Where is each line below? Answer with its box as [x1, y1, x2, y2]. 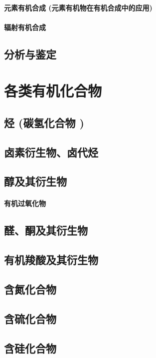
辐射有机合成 [4, 21, 46, 32]
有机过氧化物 [4, 198, 46, 208]
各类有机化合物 [4, 80, 102, 101]
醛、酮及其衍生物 [4, 222, 88, 238]
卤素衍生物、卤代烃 [4, 144, 98, 159]
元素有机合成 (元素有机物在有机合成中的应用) [4, 2, 153, 12]
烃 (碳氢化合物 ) [4, 114, 84, 130]
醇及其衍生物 [4, 173, 67, 189]
